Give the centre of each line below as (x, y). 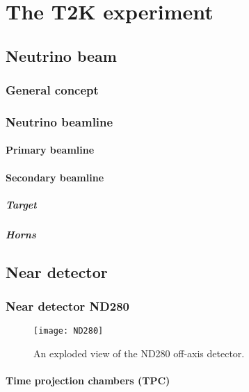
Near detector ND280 (67, 306)
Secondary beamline (55, 177)
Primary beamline (50, 150)
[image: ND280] (69, 331)
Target (21, 204)
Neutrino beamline (59, 121)
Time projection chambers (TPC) (88, 381)
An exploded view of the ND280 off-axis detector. (139, 353)
